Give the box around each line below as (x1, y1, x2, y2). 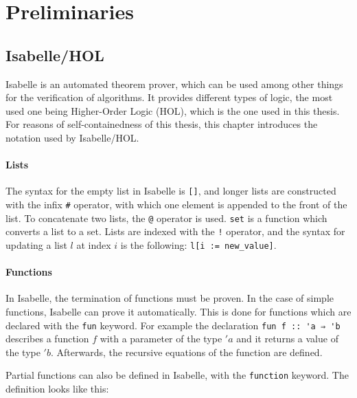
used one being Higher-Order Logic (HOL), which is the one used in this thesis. (5, 103, 340, 118)
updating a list (5, 237, 67, 252)
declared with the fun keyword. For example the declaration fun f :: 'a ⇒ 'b (5, 318, 341, 332)
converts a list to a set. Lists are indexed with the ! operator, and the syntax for (5, 224, 345, 239)
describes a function (5, 331, 89, 346)
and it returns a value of (236, 331, 338, 346)
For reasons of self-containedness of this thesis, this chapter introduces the (5, 117, 318, 131)
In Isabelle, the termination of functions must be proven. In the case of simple (5, 291, 334, 305)
